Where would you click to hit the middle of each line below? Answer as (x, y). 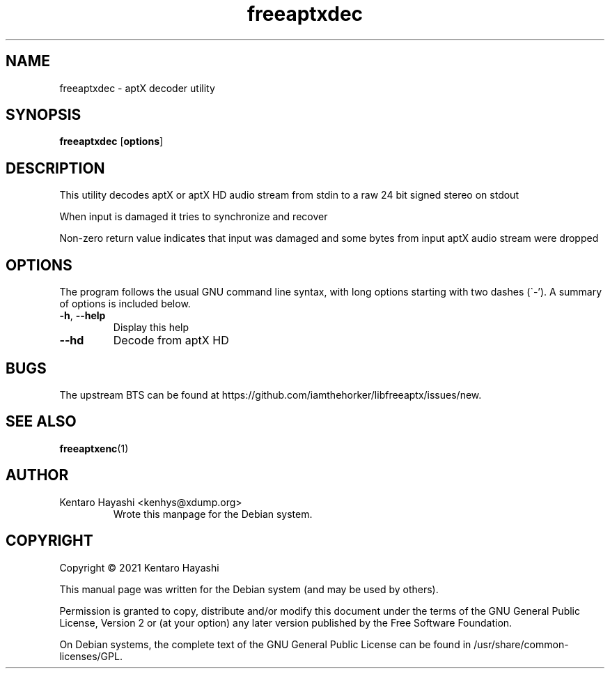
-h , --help (83, 316)
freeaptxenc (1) (94, 448)
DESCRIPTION (55, 168)
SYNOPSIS (44, 115)
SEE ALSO (41, 422)
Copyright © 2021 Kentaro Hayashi (139, 567)
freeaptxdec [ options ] (111, 141)
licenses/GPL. (91, 656)
